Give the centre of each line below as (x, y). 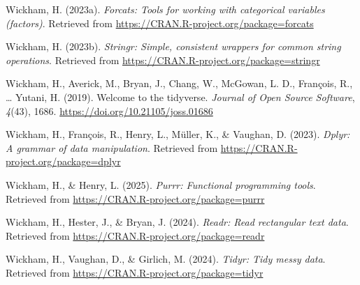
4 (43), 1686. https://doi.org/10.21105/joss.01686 (109, 110)
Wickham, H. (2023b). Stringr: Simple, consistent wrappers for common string (173, 46)
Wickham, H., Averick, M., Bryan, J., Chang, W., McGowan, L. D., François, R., (179, 83)
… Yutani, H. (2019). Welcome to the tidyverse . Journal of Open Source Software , (180, 97)
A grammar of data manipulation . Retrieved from (112, 147)
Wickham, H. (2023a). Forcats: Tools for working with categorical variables (165, 9)
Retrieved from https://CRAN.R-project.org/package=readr (135, 235)
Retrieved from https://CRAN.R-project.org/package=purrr (135, 198)
